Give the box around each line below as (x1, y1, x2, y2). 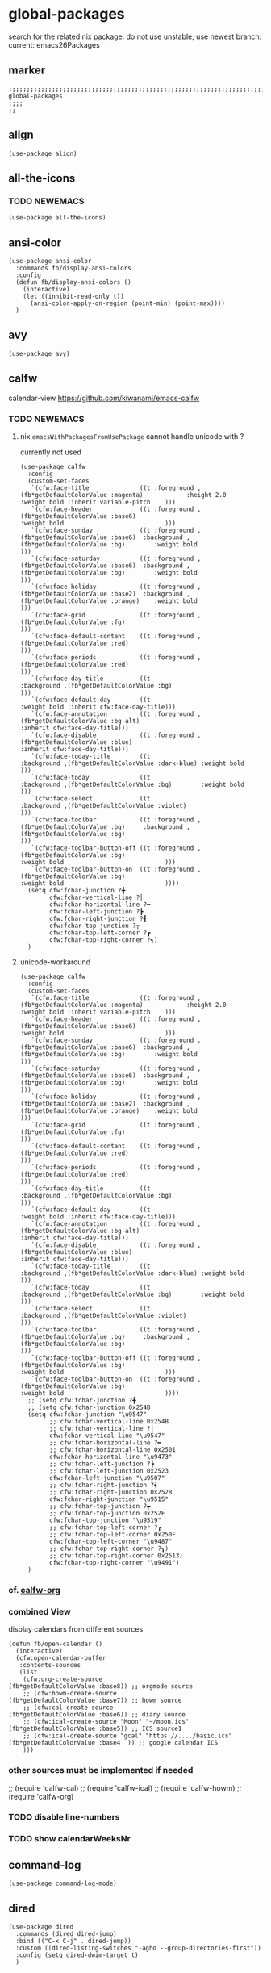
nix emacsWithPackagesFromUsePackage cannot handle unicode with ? (19, 431, 244, 441)
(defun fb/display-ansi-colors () (15, 278, 131, 286)
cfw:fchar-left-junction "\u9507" (49, 1473, 165, 1482)
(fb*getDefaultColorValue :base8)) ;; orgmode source (8, 1682, 194, 1691)
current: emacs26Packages (8, 40, 101, 49)
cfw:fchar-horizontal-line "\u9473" (49, 1453, 173, 1461)
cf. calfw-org (8, 1584, 60, 1595)
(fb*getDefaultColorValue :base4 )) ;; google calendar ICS (8, 1739, 219, 1747)
